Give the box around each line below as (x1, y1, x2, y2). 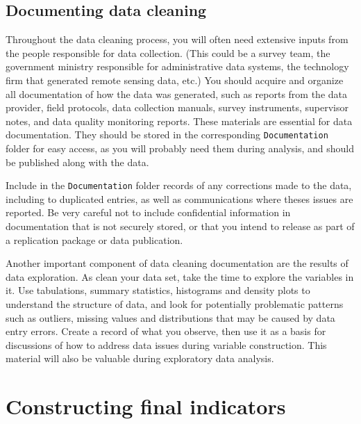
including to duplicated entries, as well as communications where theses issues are (6, 191, 353, 206)
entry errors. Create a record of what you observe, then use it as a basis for (6, 324, 326, 339)
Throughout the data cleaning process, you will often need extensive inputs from (6, 32, 349, 47)
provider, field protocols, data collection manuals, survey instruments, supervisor (6, 100, 349, 115)
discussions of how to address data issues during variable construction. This (6, 337, 327, 352)
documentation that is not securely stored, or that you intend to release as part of (6, 219, 355, 234)
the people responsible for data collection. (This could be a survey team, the (6, 45, 330, 60)
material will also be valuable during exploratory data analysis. (6, 351, 274, 366)
